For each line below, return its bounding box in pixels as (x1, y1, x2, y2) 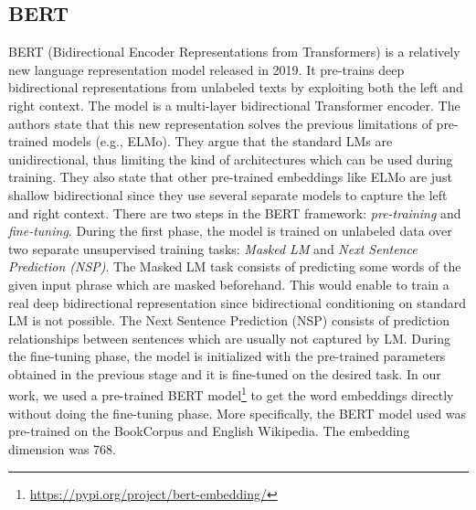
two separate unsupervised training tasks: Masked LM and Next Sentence (8, 239, 418, 258)
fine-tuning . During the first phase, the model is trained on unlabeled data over (8, 221, 452, 240)
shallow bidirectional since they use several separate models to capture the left (8, 185, 448, 204)
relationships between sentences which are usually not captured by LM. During (8, 328, 450, 347)
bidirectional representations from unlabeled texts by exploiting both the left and (8, 78, 463, 97)
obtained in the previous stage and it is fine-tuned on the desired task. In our (8, 364, 441, 383)
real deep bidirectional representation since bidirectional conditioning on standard (8, 292, 467, 312)
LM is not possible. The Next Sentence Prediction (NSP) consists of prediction (8, 311, 450, 330)
